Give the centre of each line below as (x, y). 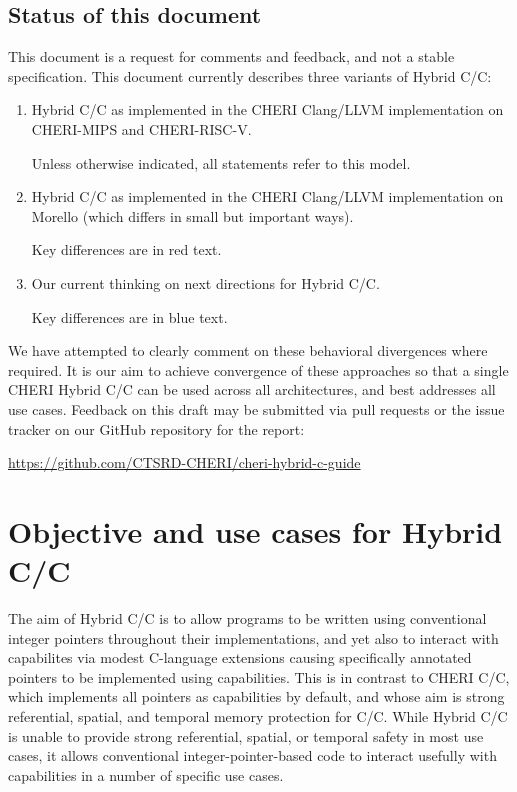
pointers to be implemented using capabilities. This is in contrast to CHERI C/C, (259, 676)
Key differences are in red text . (126, 249)
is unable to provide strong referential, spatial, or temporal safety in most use (246, 735)
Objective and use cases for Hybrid (255, 530)
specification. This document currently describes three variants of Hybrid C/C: (250, 75)
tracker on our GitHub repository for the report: (156, 428)
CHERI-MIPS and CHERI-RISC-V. (141, 128)
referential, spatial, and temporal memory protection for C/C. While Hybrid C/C (258, 715)
